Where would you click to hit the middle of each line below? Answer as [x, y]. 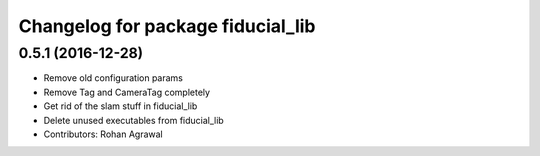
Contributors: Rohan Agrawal [103, 134]
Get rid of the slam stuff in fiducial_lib [120, 106]
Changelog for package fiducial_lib [167, 26]
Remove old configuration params [113, 78]
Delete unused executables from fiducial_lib [133, 120]
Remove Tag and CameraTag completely [126, 92]
